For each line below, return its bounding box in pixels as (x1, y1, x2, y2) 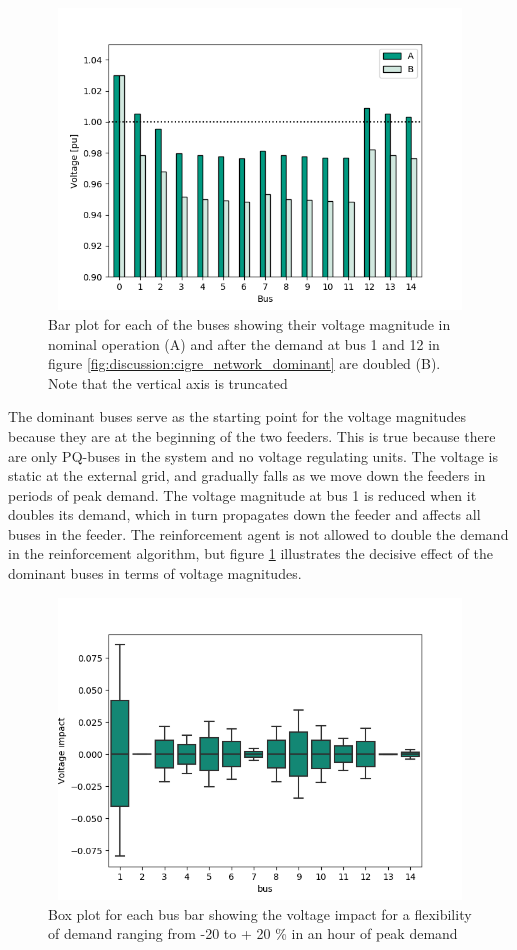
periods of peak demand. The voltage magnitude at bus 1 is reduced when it (8, 484, 477, 505)
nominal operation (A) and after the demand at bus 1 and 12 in (48, 333, 440, 354)
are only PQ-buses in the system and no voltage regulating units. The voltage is (8, 445, 498, 466)
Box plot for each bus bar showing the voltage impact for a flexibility (48, 903, 472, 924)
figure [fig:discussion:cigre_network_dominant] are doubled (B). (48, 353, 441, 374)
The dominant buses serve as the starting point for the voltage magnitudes (8, 406, 466, 427)
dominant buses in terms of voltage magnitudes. (8, 563, 302, 584)
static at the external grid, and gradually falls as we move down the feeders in (8, 465, 486, 486)
